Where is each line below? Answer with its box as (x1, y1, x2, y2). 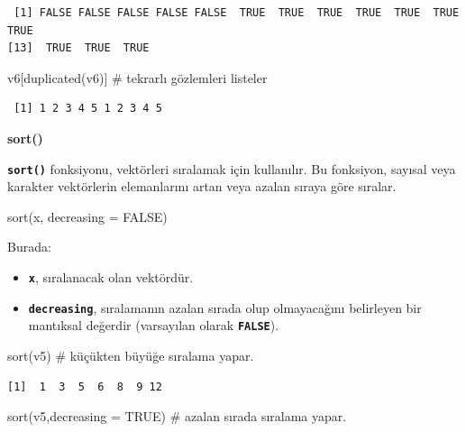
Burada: (7, 237, 51, 256)
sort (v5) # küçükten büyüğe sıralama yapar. (7, 345, 254, 364)
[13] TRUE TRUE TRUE (7, 41, 150, 55)
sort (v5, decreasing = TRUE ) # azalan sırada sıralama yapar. (7, 407, 347, 426)
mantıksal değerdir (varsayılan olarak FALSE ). (28, 316, 279, 335)
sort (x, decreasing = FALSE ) (7, 207, 168, 225)
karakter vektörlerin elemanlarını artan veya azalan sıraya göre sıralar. (7, 177, 397, 196)
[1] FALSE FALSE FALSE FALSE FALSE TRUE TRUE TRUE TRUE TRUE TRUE (14, 6, 460, 19)
